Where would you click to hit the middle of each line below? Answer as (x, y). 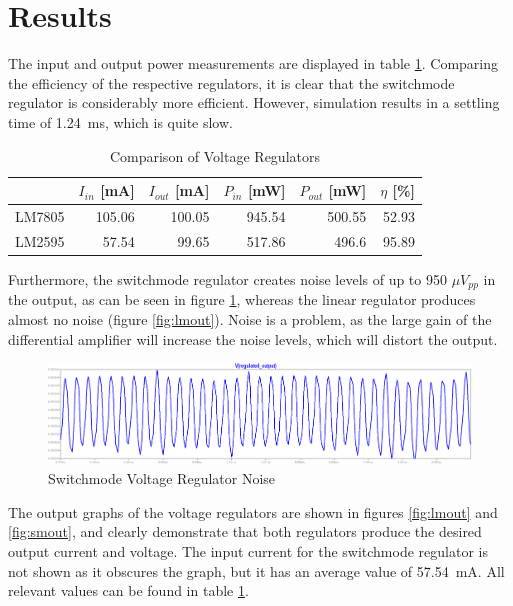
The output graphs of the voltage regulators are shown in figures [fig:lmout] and (253, 511)
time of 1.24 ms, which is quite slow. (120, 121)
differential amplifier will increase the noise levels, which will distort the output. (253, 338)
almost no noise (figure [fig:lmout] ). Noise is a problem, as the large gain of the (250, 318)
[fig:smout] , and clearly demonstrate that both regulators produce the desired (245, 531)
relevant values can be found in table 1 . (128, 590)
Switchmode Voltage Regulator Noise (162, 478)
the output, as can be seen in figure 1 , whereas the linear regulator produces (242, 299)
